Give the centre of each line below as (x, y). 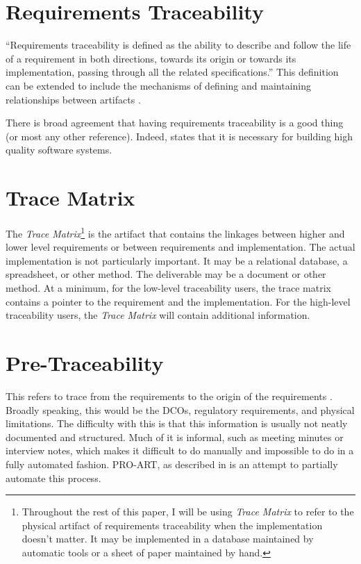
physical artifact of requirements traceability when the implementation (172, 525)
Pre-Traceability (85, 363)
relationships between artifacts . (73, 99)
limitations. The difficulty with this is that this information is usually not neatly (177, 423)
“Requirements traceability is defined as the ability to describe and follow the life (178, 45)
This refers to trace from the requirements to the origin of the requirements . (169, 396)
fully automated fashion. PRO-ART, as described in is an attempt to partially (172, 464)
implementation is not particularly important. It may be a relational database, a (177, 260)
